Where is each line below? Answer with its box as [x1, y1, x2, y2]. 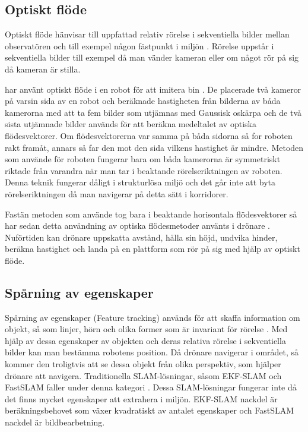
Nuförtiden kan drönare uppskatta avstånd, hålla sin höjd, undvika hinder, [5, 231, 278, 243]
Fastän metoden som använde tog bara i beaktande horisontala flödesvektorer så [5, 207, 297, 220]
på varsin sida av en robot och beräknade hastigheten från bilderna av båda [5, 94, 281, 107]
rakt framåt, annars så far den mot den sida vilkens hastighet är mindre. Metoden [5, 141, 304, 153]
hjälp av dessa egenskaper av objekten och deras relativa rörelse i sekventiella [5, 334, 286, 346]
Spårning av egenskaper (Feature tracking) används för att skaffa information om [5, 311, 300, 323]
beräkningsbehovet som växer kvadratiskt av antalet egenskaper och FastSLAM [5, 404, 294, 417]
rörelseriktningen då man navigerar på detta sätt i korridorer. [5, 187, 228, 200]
